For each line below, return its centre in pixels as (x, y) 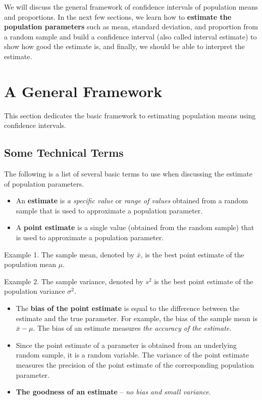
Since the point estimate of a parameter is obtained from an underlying (126, 345)
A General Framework (83, 91)
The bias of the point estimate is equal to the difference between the (128, 308)
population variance (35, 291)
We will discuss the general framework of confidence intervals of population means (131, 7)
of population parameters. (44, 183)
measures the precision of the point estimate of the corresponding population (135, 364)
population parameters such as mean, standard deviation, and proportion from (131, 27)
